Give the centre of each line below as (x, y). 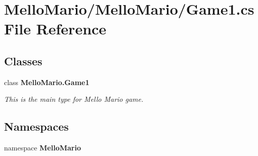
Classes (23, 61)
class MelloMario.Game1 (47, 82)
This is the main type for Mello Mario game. (74, 99)
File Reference (55, 29)
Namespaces (36, 126)
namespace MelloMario (42, 148)
